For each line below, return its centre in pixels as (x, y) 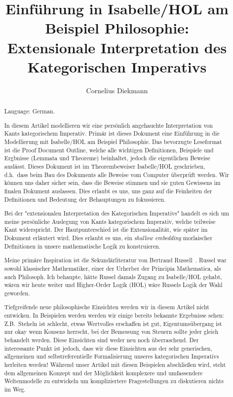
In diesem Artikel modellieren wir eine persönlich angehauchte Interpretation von (108, 125)
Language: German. (29, 111)
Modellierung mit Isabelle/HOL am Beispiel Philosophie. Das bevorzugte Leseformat (113, 141)
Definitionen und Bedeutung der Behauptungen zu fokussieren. (85, 199)
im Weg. (15, 389)
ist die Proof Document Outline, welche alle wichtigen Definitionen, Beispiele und (109, 150)
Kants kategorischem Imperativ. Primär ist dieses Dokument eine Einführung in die (112, 133)
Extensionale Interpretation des (117, 47)
